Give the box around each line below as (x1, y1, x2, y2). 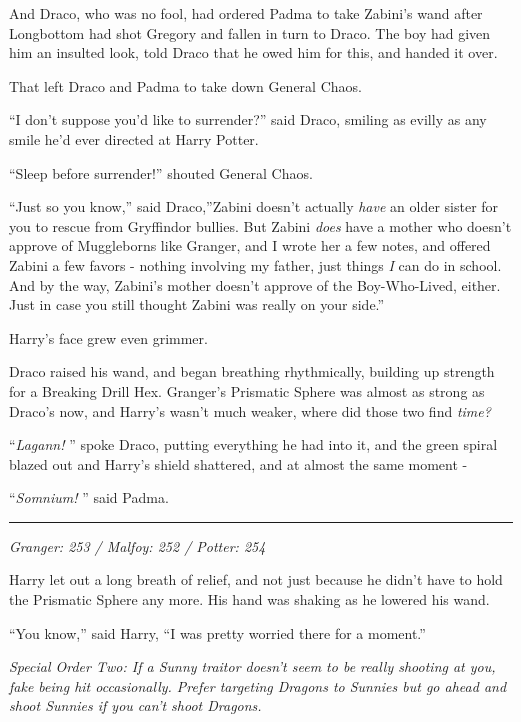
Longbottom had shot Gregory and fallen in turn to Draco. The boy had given (9, 22, 491, 43)
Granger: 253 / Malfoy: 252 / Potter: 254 (9, 535, 266, 556)
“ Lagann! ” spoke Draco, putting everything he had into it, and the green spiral (9, 434, 498, 455)
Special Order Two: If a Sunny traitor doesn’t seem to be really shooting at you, (9, 656, 496, 677)
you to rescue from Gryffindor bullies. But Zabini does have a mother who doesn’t (9, 215, 512, 236)
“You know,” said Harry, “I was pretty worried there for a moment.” (9, 622, 426, 643)
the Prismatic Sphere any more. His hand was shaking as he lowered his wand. (9, 589, 490, 610)
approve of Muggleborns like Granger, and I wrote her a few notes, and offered (9, 235, 491, 256)
